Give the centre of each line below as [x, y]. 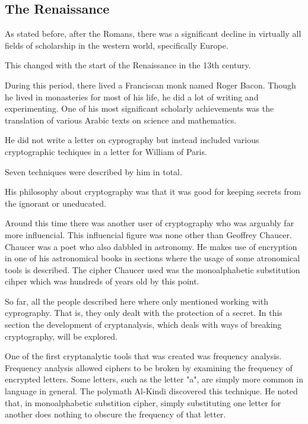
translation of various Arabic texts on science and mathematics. [121, 120]
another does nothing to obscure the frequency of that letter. [115, 414]
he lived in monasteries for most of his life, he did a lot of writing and [132, 96]
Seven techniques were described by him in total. [93, 171]
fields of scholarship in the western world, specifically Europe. [117, 45]
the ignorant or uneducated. [55, 203]
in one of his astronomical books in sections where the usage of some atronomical [153, 258]
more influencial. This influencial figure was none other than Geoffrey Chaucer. [148, 234]
